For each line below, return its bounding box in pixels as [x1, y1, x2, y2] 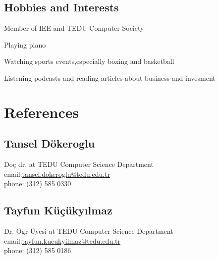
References [4, 102, 79, 122]
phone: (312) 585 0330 [4, 178, 71, 189]
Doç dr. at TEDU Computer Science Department [4, 159, 154, 169]
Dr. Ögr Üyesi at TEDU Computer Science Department [4, 226, 173, 236]
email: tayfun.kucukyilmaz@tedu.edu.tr [4, 235, 120, 246]
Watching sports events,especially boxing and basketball [4, 56, 174, 66]
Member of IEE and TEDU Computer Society [4, 23, 144, 33]
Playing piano [4, 39, 46, 50]
